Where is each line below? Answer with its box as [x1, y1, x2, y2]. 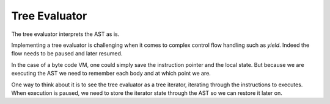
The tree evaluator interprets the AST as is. [11, 30, 120, 38]
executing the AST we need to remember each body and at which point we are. [11, 70, 211, 77]
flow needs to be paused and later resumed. [11, 50, 123, 57]
